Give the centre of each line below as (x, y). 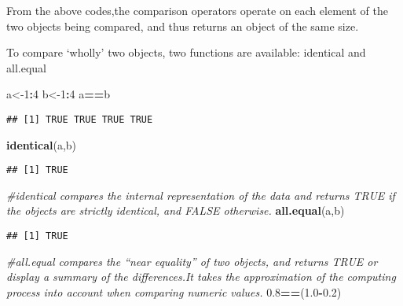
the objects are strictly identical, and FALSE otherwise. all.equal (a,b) (176, 210)
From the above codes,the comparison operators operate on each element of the (197, 10)
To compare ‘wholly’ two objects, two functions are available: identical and (186, 52)
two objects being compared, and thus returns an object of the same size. (183, 26)
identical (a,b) (42, 144)
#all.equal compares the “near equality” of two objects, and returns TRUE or (192, 261)
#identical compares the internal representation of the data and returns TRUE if (201, 195)
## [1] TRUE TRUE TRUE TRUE (80, 119)
